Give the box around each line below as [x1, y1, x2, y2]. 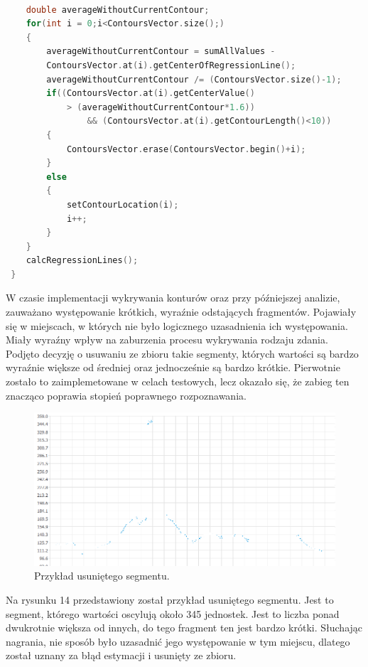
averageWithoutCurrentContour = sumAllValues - [46, 46, 276, 57]
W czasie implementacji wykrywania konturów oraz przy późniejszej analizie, [6, 290, 340, 305]
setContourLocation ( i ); [66, 199, 179, 210]
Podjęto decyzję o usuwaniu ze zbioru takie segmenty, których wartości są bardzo [6, 346, 359, 361]
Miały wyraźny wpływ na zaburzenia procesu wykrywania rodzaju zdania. [6, 332, 328, 347]
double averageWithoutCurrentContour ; [26, 4, 210, 15]
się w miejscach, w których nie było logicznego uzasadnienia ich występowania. [6, 318, 348, 333]
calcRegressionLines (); [26, 255, 139, 266]
